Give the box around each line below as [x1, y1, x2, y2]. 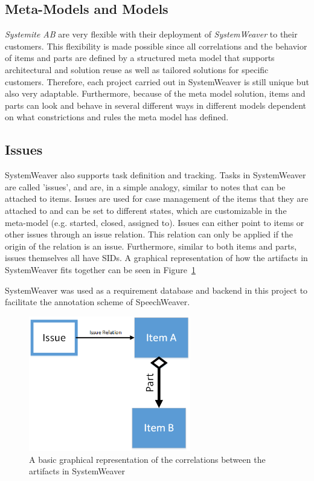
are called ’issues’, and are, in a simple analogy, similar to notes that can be [5, 180, 286, 193]
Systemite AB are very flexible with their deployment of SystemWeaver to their [5, 28, 298, 40]
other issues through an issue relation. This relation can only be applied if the [5, 228, 293, 240]
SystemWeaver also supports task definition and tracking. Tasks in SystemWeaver [5, 169, 306, 181]
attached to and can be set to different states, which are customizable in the [5, 204, 287, 216]
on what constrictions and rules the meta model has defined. [5, 111, 229, 123]
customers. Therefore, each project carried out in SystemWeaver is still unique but [5, 75, 309, 88]
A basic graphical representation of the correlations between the [29, 453, 266, 465]
